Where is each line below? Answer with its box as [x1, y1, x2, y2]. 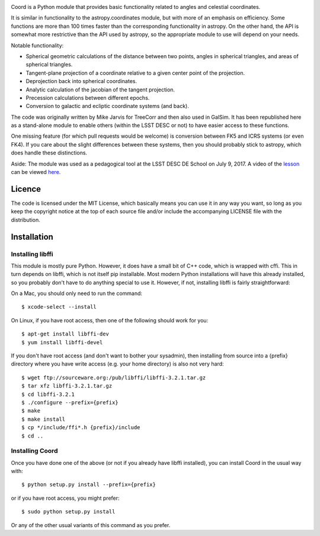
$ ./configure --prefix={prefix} [21, 399, 119, 406]
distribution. [11, 216, 41, 223]
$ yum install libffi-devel [21, 339, 103, 345]
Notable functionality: [11, 42, 64, 49]
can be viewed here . [11, 169, 61, 176]
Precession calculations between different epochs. [25, 94, 150, 101]
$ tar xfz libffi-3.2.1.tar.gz [21, 383, 113, 389]
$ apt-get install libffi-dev [21, 331, 110, 338]
